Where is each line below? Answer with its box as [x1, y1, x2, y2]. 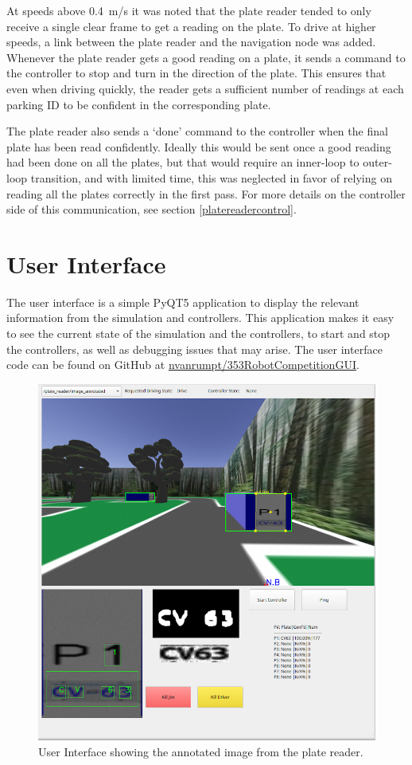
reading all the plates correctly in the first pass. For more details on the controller [6, 185, 406, 202]
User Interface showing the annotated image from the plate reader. [38, 743, 363, 759]
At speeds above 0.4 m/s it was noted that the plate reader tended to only [6, 2, 371, 18]
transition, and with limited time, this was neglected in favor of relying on [30, 169, 392, 186]
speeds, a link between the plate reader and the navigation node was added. [6, 33, 376, 50]
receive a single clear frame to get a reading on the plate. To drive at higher [6, 18, 376, 34]
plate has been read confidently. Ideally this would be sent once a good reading [6, 138, 391, 155]
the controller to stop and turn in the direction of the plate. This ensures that [6, 65, 387, 81]
